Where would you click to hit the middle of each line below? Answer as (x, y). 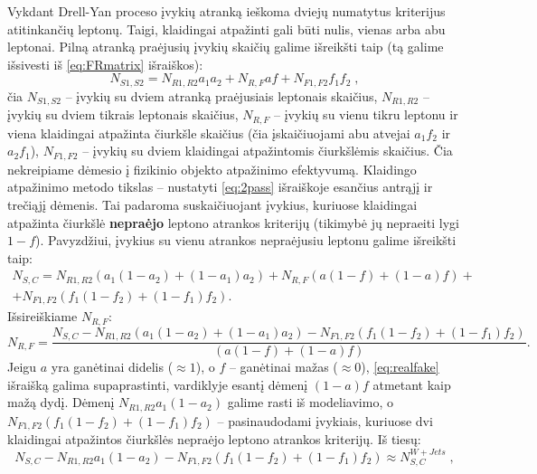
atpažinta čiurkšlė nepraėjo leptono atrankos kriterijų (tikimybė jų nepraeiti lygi (233, 222)
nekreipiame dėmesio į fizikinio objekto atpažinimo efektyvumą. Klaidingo (212, 169)
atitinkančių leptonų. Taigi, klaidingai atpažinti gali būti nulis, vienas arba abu (226, 28)
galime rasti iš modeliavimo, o (310, 402)
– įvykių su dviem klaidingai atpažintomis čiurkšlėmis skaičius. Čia (268, 151)
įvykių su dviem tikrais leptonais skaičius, (123, 114)
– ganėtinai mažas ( (283, 367)
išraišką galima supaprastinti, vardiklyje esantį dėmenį (158, 384)
